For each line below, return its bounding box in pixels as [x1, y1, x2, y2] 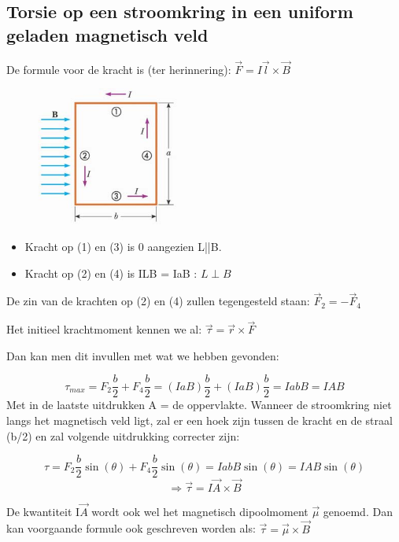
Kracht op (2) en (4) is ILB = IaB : [24, 264, 198, 281]
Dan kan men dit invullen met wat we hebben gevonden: [6, 347, 279, 363]
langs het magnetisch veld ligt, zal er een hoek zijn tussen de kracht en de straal [6, 412, 393, 429]
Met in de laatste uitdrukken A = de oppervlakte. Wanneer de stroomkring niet [6, 396, 392, 413]
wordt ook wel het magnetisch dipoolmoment [91, 503, 308, 519]
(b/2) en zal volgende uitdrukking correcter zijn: [6, 427, 240, 444]
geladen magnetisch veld [6, 22, 209, 46]
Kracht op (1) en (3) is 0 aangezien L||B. [24, 238, 222, 254]
